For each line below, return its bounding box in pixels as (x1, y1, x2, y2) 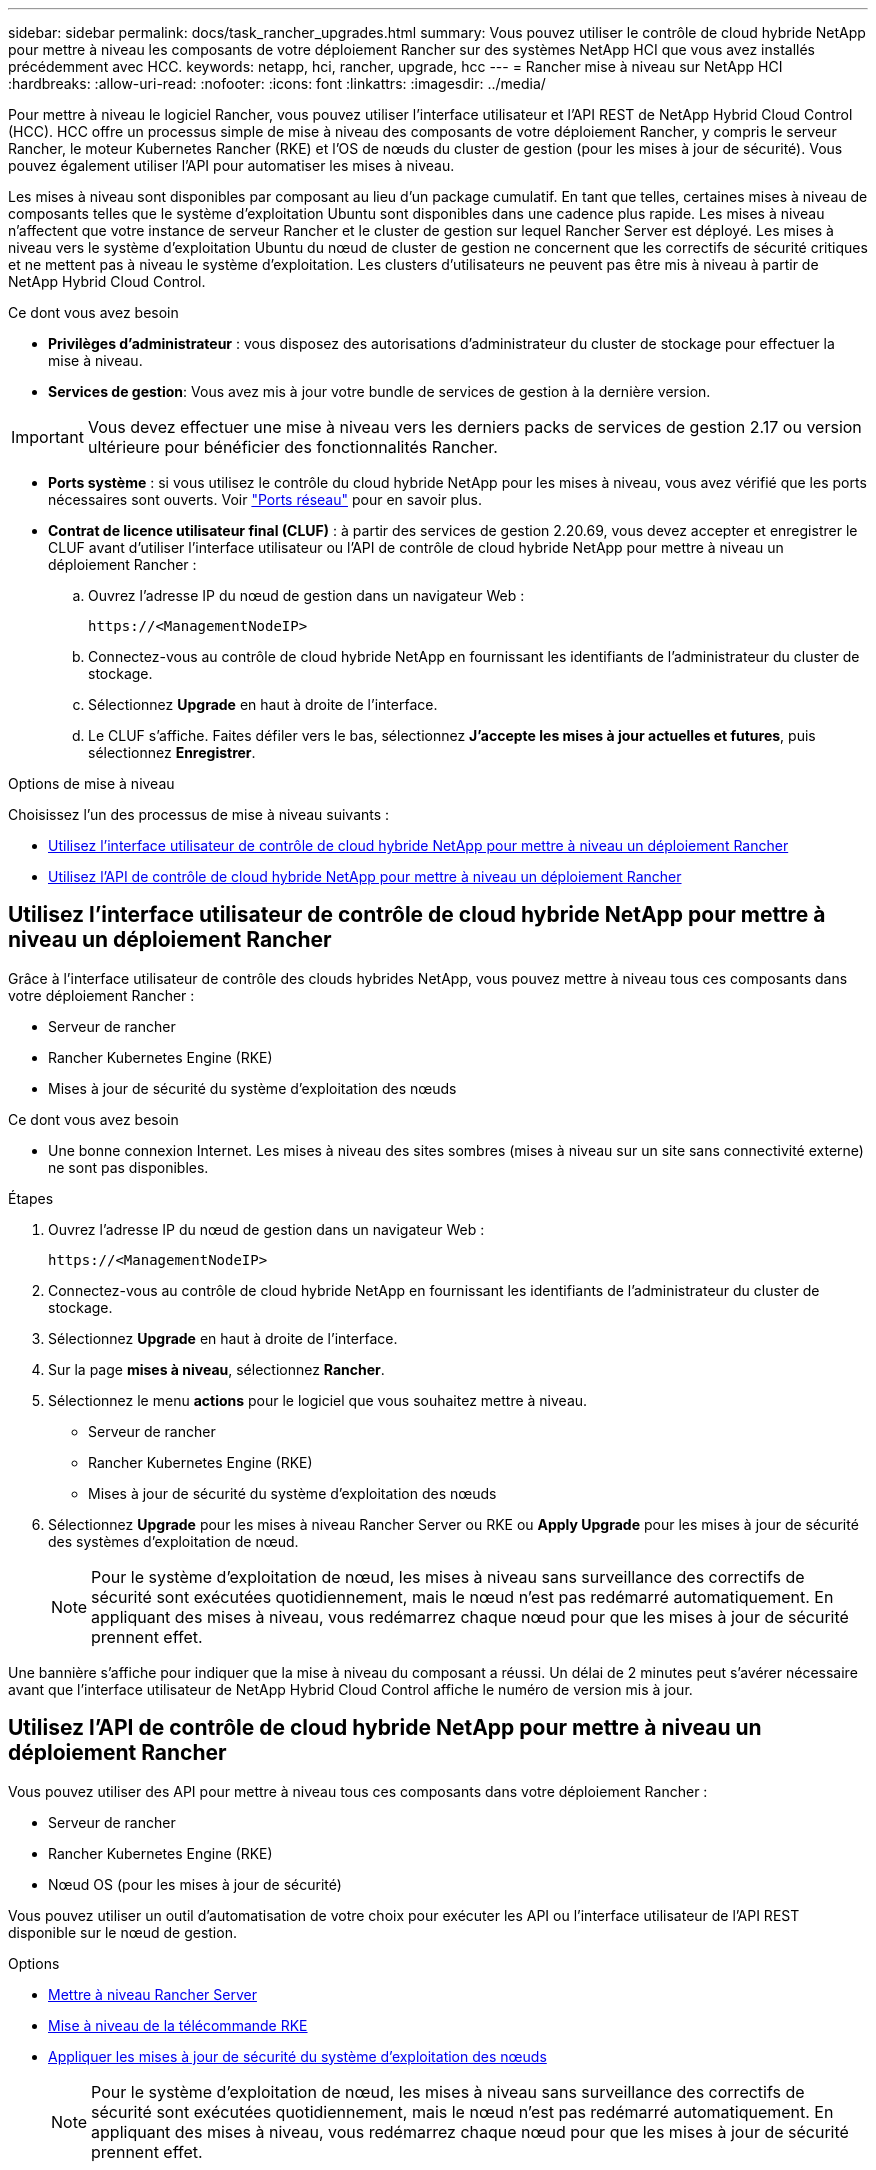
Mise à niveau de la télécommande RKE (48, 2016, 308, 2034)
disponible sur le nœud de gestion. (8, 1923, 237, 1941)
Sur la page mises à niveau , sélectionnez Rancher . (48, 1360, 385, 1378)
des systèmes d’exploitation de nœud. (48, 1532, 299, 1550)
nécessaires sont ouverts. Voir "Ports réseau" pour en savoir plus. (48, 491, 483, 508)
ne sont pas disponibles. (48, 1158, 209, 1176)
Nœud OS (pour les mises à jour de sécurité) (48, 1875, 342, 1893)
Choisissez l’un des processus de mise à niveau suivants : (8, 806, 390, 823)
